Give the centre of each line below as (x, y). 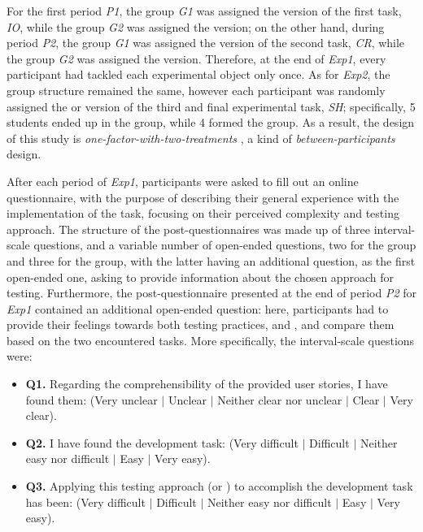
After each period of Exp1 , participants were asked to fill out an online (183, 181)
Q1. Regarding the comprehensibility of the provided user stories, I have (207, 384)
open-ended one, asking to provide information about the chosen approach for (200, 277)
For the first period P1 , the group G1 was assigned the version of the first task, (204, 11)
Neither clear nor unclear (280, 399)
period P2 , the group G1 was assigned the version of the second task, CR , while (206, 43)
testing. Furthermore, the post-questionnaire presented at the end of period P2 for (211, 293)
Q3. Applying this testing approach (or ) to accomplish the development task (219, 486)
